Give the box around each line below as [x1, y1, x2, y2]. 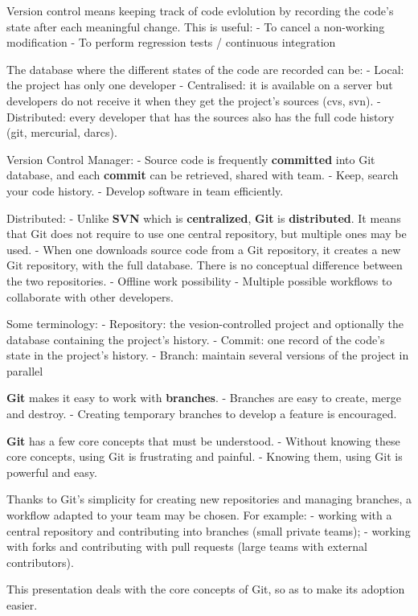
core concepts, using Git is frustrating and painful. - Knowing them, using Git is [6, 448, 403, 465]
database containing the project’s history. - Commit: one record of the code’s [6, 331, 385, 347]
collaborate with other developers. [6, 288, 174, 305]
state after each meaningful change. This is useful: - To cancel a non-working [6, 18, 385, 35]
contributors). [6, 553, 74, 570]
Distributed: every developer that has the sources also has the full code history [6, 108, 395, 125]
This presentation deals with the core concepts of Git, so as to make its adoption [6, 581, 405, 598]
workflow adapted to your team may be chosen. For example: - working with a [6, 507, 392, 524]
